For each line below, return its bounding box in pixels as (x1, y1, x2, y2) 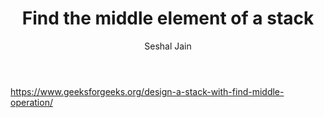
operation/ (10, 96, 53, 108)
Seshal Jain (144, 40, 192, 52)
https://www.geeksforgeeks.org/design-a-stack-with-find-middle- (10, 85, 285, 97)
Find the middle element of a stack (21, 7, 315, 30)
